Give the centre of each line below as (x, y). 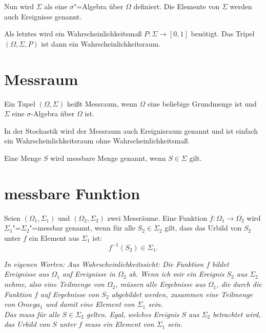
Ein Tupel (20, 103)
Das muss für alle (32, 314)
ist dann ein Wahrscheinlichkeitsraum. (101, 43)
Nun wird (19, 6)
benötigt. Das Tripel (223, 34)
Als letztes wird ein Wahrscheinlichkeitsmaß (73, 34)
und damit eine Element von (90, 304)
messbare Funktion (72, 193)
